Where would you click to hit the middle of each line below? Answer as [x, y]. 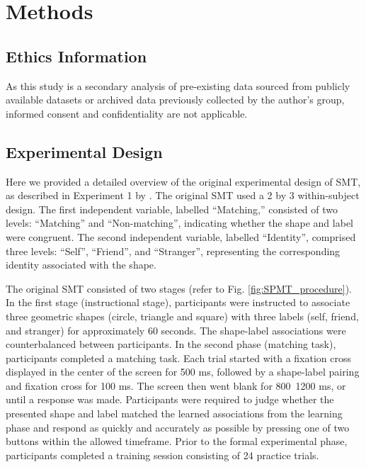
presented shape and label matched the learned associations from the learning [174, 413]
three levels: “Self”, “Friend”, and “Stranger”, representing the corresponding [173, 251]
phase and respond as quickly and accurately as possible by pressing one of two [178, 427]
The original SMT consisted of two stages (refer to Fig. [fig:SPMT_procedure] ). [179, 288]
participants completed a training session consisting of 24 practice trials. [162, 455]
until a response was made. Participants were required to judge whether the [170, 399]
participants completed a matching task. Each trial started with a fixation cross [179, 358]
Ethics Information [76, 56]
